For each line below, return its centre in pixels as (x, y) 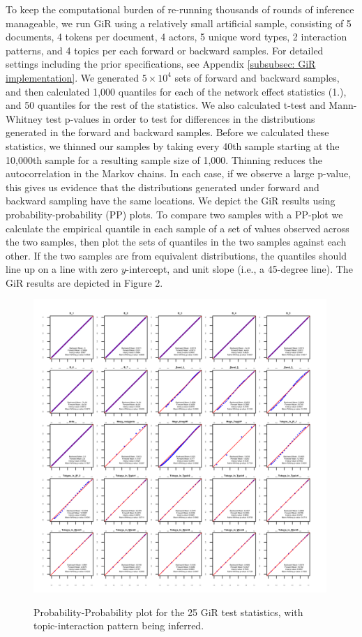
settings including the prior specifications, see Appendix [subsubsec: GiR (161, 64)
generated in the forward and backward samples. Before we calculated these (167, 132)
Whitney (24, 118)
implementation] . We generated (72, 77)
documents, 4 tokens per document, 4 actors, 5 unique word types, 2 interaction (176, 37)
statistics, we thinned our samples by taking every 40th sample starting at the (173, 145)
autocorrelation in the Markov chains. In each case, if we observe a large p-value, (179, 173)
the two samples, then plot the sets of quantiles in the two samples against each (176, 242)
